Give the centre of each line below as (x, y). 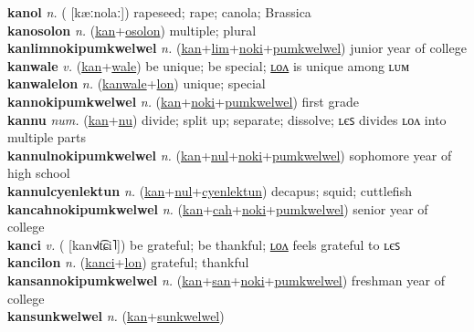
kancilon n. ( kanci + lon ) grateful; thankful (128, 262)
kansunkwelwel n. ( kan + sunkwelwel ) (116, 316)
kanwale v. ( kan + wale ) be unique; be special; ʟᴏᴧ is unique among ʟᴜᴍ (208, 65)
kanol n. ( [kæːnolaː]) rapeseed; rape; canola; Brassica (159, 12)
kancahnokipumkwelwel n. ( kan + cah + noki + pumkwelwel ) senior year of (218, 208)
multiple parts (47, 137)
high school (39, 173)
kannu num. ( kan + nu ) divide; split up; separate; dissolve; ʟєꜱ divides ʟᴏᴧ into (227, 119)
